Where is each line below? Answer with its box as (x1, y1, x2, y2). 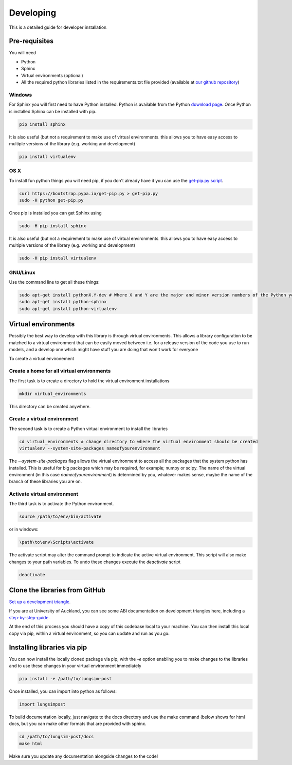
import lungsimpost (19, 702, 66, 707)
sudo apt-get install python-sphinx (19, 299, 107, 305)
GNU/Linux (9, 269, 36, 275)
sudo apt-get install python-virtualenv (19, 306, 117, 312)
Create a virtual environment (9, 415, 79, 422)
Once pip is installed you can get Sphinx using (9, 210, 102, 216)
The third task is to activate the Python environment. (9, 501, 114, 507)
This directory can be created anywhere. (9, 403, 91, 409)
